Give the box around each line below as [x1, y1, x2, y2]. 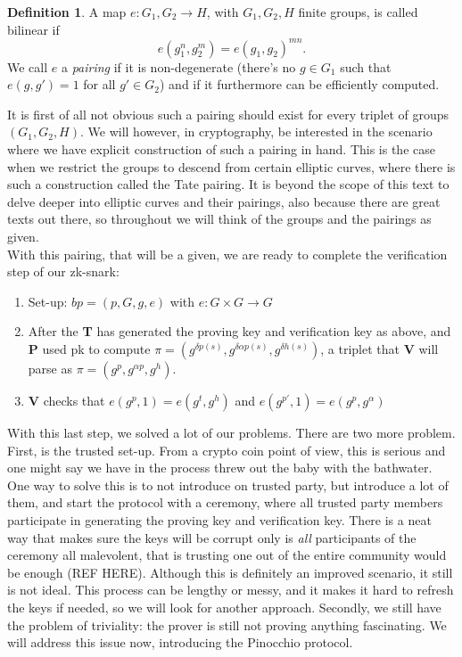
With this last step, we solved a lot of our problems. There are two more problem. [7, 423, 456, 441]
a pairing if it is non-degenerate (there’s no [61, 57, 296, 76]
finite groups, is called [298, 3, 418, 21]
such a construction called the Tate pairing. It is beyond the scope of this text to [7, 175, 450, 193]
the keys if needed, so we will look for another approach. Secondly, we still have [7, 597, 441, 616]
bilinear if [7, 20, 60, 38]
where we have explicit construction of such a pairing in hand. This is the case [7, 140, 435, 159]
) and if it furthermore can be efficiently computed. [160, 75, 440, 94]
